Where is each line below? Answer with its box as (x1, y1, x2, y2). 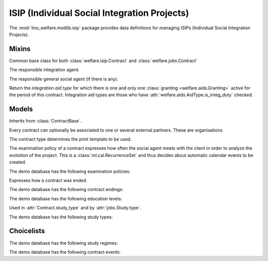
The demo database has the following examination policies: (9, 168, 131, 174)
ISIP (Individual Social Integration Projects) (9, 7, 189, 18)
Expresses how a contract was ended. (9, 178, 88, 184)
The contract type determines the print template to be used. (9, 136, 132, 142)
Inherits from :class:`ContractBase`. (9, 118, 82, 124)
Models (9, 105, 33, 114)
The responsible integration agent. (9, 67, 80, 73)
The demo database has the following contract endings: (9, 187, 124, 193)
